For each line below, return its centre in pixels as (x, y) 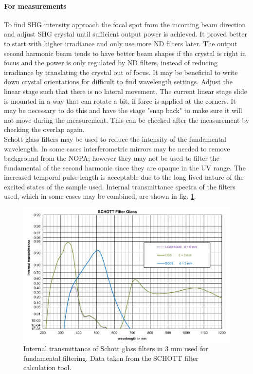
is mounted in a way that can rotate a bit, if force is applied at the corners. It (120, 101)
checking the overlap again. (44, 129)
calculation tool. (47, 367)
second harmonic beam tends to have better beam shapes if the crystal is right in (125, 53)
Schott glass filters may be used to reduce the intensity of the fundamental (115, 139)
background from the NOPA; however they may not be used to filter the (112, 158)
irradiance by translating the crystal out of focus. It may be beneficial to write (121, 72)
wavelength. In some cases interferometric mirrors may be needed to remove (117, 148)
